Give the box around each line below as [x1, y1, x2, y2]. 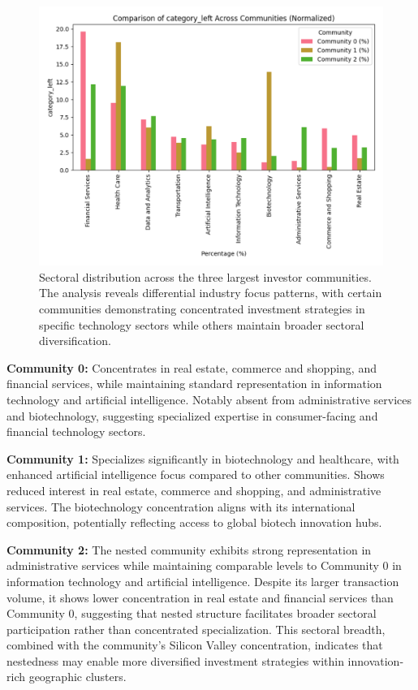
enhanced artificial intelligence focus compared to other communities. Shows [6, 466, 385, 483]
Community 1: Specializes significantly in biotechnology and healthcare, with [6, 450, 399, 467]
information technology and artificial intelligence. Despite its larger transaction [6, 572, 399, 589]
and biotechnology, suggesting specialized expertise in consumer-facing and [6, 407, 378, 424]
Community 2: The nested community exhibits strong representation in [6, 541, 372, 558]
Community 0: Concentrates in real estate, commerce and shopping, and [6, 359, 377, 376]
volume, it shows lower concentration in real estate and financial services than [6, 589, 394, 606]
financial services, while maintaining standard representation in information [6, 375, 382, 392]
